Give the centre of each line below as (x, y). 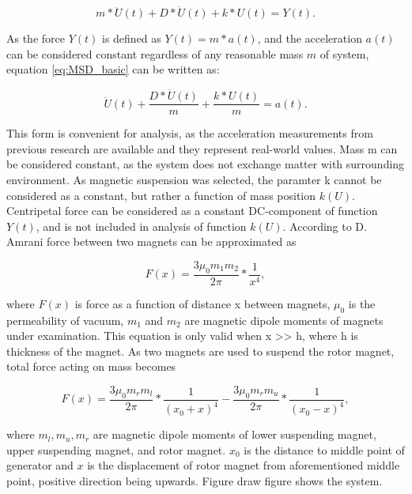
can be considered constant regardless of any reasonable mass (155, 53)
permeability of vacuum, (65, 320)
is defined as (131, 38)
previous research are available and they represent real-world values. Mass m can (202, 148)
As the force (36, 38)
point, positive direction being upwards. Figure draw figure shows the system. (195, 480)
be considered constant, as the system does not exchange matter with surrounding (206, 164)
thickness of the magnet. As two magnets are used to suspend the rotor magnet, (200, 351)
